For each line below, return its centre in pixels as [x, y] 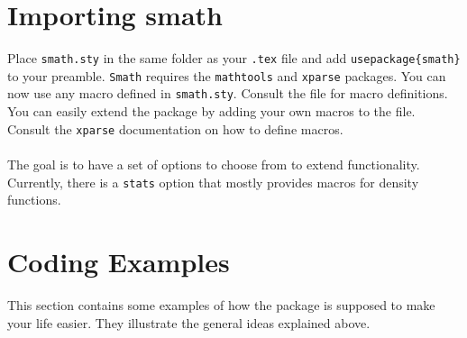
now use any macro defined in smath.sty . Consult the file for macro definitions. [228, 93]
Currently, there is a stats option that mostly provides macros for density [213, 182]
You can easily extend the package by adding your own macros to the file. [211, 111]
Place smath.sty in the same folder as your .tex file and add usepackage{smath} [234, 58]
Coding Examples [119, 261]
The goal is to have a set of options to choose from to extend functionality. [214, 164]
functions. [34, 200]
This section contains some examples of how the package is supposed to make [221, 304]
